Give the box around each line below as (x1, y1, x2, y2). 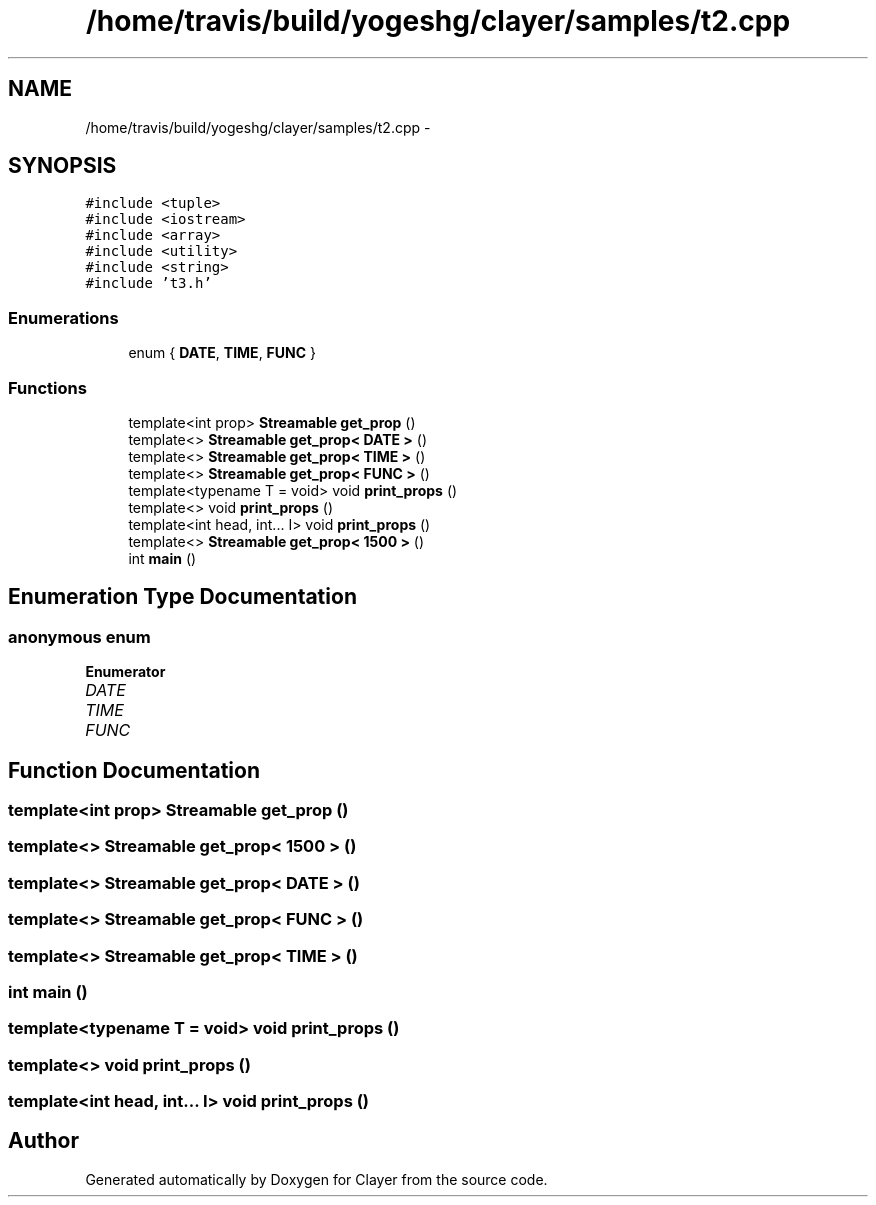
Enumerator (85, 663, 166, 681)
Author (8, 1128, 79, 1154)
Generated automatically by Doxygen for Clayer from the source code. (85, 1170, 548, 1188)
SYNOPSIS (8, 153, 117, 179)
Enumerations (8, 307, 119, 328)
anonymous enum (8, 626, 151, 647)
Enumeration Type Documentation (8, 584, 357, 610)
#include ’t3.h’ (85, 275, 212, 292)
